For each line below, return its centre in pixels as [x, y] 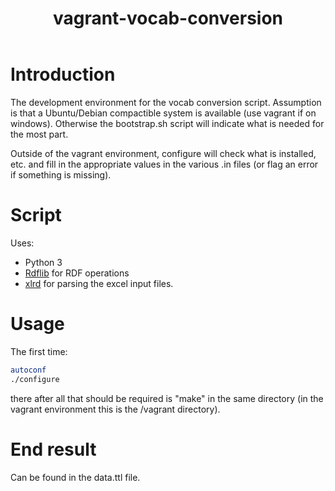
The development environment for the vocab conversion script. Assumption [166, 102]
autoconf [28, 370]
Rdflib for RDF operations [77, 273]
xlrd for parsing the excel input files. [99, 283]
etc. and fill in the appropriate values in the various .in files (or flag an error [164, 164]
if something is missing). [61, 174]
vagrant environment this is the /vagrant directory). [115, 409]
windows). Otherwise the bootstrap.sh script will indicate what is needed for [167, 123]
